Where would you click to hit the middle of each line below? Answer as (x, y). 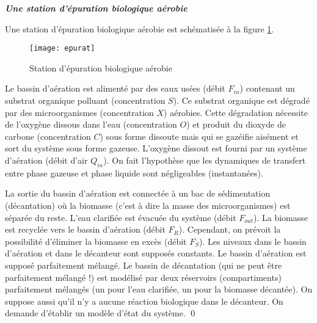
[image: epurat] (62, 49)
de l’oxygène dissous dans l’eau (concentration (91, 124)
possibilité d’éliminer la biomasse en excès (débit (96, 241)
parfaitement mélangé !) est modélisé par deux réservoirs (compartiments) (143, 277)
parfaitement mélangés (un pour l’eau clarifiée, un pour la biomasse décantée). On (159, 289)
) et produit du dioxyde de (236, 124)
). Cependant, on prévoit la (230, 229)
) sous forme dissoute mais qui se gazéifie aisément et (199, 136)
